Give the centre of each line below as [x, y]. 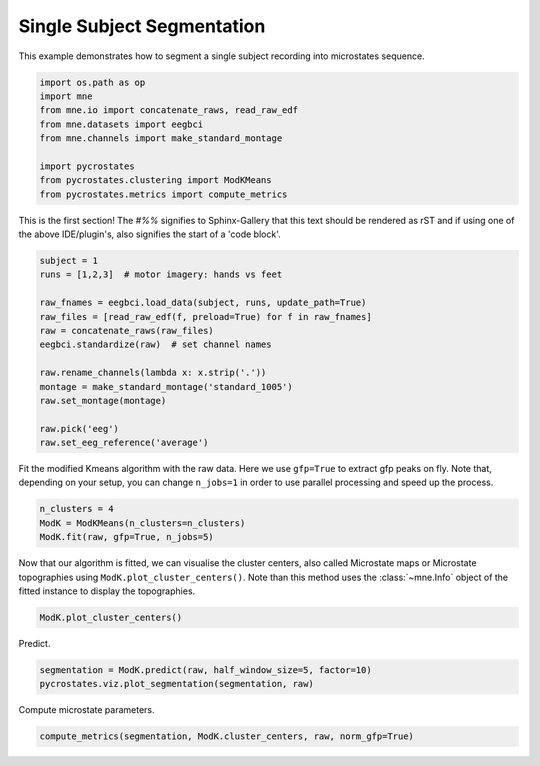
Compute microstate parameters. [86, 710]
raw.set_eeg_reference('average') [124, 443]
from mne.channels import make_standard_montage [161, 138]
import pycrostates [87, 166]
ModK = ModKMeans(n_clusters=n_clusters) [142, 523]
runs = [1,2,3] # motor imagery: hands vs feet [161, 274]
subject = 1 [69, 261]
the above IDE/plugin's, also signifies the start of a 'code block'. [149, 234]
